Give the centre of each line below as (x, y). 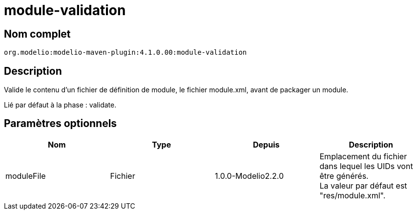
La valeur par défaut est (363, 185)
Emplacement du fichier (363, 156)
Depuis (266, 144)
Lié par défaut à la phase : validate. (60, 105)
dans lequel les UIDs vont (366, 166)
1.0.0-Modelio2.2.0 (249, 176)
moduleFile (26, 176)
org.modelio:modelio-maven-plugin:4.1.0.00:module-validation (125, 53)
